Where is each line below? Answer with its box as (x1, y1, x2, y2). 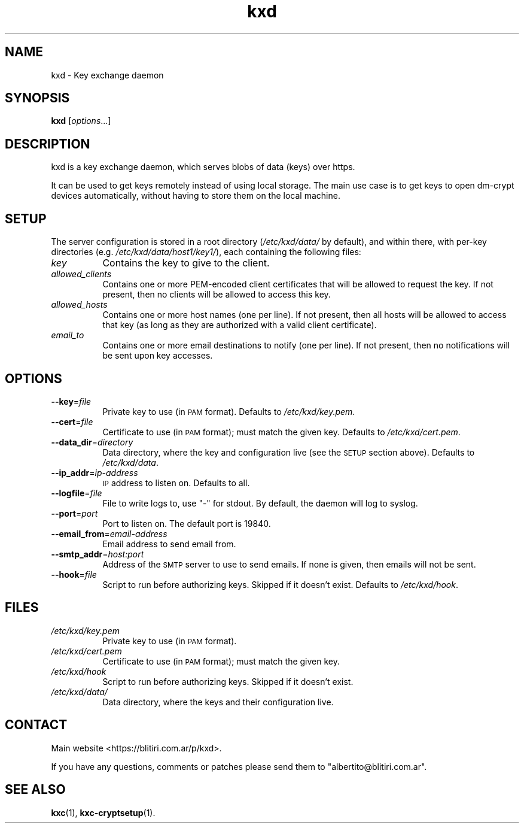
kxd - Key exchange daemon (51, 69, 164, 80)
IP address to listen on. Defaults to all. (102, 477, 250, 488)
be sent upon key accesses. (102, 350, 213, 361)
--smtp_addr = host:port (51, 548, 144, 559)
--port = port (51, 508, 98, 518)
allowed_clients (51, 269, 112, 280)
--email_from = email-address (51, 528, 167, 539)
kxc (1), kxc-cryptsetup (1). (51, 807, 156, 818)
